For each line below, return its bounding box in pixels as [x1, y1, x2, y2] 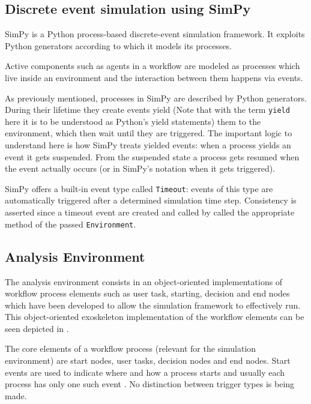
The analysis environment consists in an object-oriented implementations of [5, 275, 283, 288]
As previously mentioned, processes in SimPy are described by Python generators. [5, 91, 307, 104]
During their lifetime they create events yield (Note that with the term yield [5, 103, 290, 116]
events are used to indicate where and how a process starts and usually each [5, 366, 285, 378]
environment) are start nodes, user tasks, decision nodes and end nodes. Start [5, 354, 291, 367]
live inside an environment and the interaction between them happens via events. [5, 71, 303, 83]
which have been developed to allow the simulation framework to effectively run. [5, 298, 301, 311]
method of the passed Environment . [5, 217, 136, 230]
